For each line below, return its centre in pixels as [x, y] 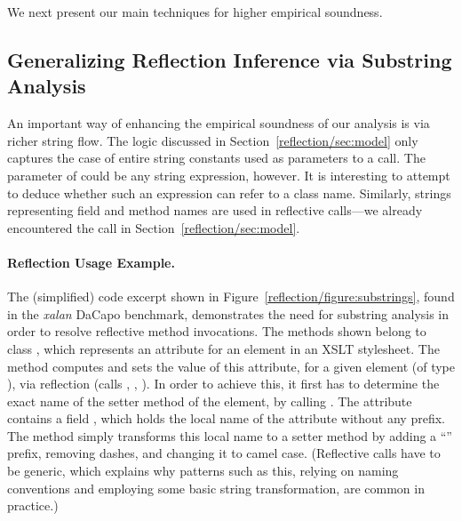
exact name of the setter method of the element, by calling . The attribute [210, 401]
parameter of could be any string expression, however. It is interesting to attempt [229, 175]
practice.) [33, 505]
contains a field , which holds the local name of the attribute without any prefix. [226, 418]
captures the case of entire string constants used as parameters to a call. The [216, 158]
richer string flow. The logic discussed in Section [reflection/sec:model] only [213, 140]
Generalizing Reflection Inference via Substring [230, 59]
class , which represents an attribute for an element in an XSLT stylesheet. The [223, 348]
